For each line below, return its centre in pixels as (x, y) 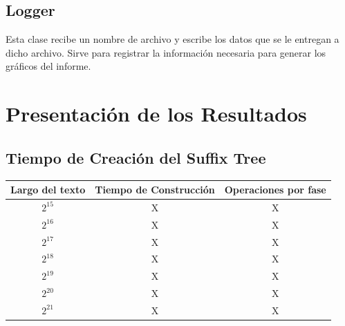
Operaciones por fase (275, 190)
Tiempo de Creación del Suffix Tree (136, 157)
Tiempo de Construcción (155, 190)
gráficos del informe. (48, 66)
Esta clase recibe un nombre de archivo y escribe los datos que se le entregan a (172, 39)
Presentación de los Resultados (156, 114)
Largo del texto (48, 190)
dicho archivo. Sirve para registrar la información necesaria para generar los (166, 52)
